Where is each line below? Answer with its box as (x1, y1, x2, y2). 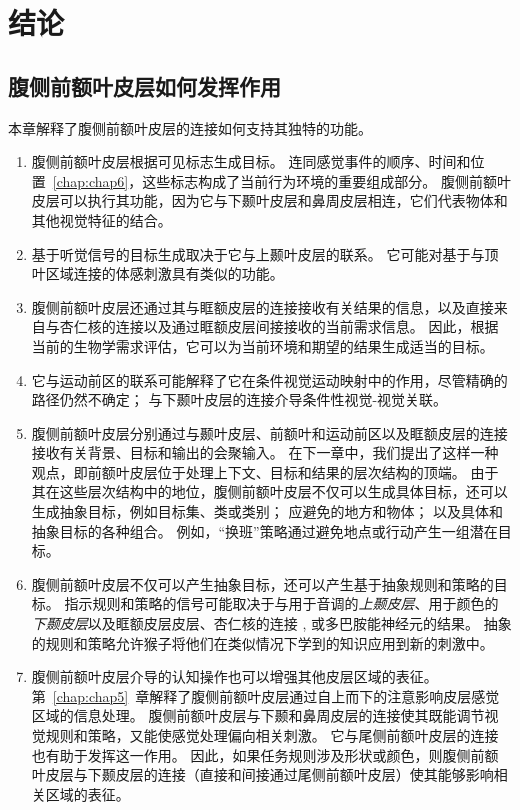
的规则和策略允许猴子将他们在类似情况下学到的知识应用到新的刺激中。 (31, 632, 494, 653)
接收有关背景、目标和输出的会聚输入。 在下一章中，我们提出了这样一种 (31, 442, 499, 463)
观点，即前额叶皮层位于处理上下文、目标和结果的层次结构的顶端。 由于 (31, 461, 499, 482)
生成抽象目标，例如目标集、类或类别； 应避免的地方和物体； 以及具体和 (31, 501, 504, 522)
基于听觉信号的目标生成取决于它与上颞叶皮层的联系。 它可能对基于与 (31, 243, 485, 264)
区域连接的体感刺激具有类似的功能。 (45, 263, 284, 284)
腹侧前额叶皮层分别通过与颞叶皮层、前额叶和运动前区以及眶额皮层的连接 (31, 422, 508, 443)
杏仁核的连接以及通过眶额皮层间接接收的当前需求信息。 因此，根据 (59, 316, 499, 337)
